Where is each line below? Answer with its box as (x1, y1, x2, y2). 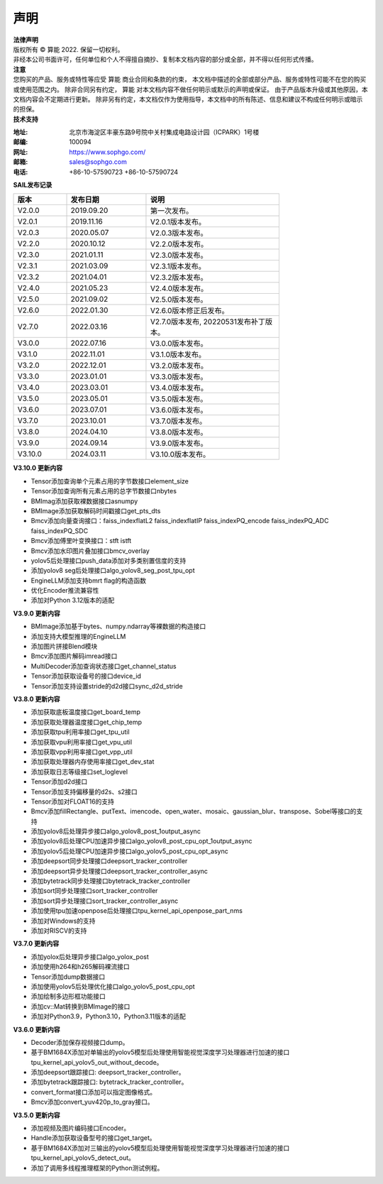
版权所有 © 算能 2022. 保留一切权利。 (13, 45, 124, 53)
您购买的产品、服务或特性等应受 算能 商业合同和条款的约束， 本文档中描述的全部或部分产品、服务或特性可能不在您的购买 (13, 75, 367, 84)
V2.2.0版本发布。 (150, 239, 209, 249)
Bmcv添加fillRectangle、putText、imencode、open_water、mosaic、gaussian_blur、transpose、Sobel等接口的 (30, 807, 357, 816)
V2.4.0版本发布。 (150, 284, 209, 294)
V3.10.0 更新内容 (13, 464, 63, 472)
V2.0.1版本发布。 (150, 217, 206, 227)
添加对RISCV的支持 (30, 926, 87, 935)
